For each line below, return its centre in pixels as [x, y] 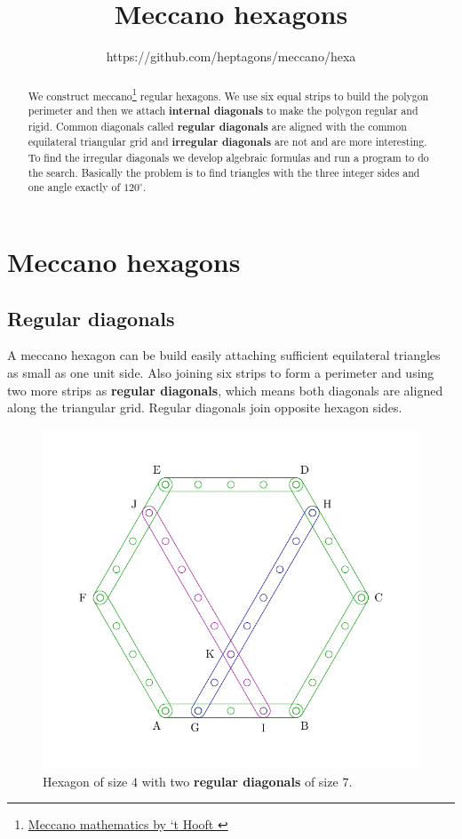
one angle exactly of [74, 187]
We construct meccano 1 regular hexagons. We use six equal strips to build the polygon [228, 94]
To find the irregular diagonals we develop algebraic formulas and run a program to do [228, 158]
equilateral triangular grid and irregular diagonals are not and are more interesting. [227, 142]
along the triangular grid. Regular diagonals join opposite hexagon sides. [205, 408]
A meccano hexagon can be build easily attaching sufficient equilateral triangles [224, 355]
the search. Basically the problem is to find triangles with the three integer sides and [224, 172]
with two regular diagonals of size [240, 781]
